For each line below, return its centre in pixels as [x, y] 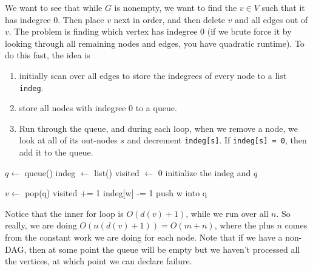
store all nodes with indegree [72, 108]
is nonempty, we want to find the [176, 7]
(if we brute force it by [249, 31]
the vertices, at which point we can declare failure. [99, 261]
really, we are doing [41, 225]
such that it [283, 7]
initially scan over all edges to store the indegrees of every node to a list [153, 75]
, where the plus [244, 225]
